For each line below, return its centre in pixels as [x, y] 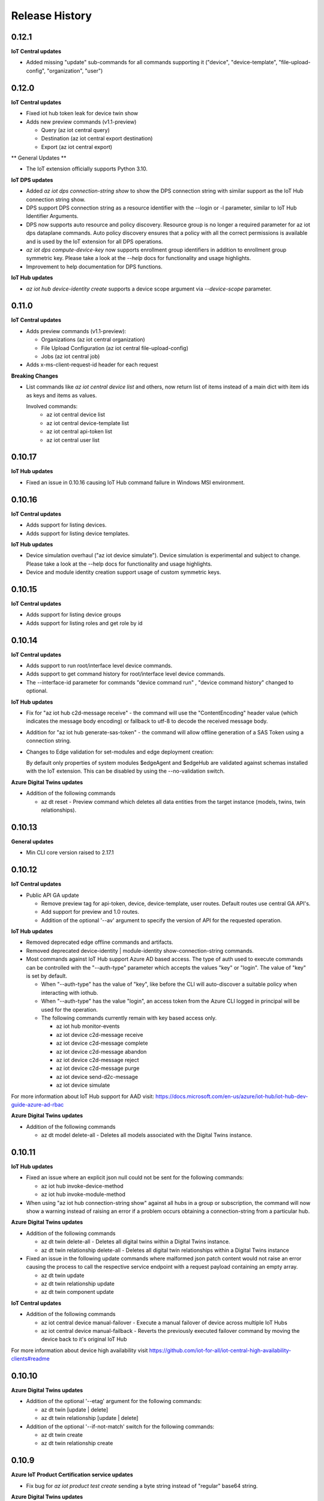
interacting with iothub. [70, 992]
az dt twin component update [77, 1292]
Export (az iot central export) [77, 146]
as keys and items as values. [61, 395]
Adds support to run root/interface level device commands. [99, 666]
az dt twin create [62, 1435]
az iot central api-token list [79, 432]
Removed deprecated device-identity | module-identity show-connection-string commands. [140, 950]
